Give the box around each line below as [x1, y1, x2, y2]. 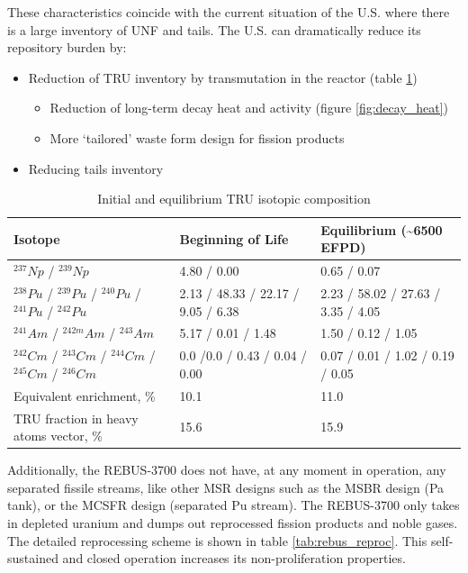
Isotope [13, 229, 60, 248]
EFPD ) [320, 238, 366, 257]
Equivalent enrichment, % [13, 386, 156, 405]
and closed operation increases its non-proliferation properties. [62, 549, 406, 568]
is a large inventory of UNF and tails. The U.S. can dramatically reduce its [7, 20, 421, 39]
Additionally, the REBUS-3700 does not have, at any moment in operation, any [7, 460, 446, 479]
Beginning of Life [179, 229, 289, 248]
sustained [7, 549, 58, 568]
